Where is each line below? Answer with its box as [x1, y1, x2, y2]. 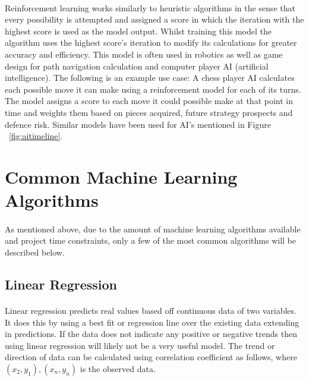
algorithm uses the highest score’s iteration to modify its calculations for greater [5, 36, 297, 49]
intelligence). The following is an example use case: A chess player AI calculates [5, 71, 295, 84]
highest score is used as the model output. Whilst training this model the [5, 24, 272, 37]
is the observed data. [80, 363, 156, 374]
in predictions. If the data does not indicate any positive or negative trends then [5, 328, 298, 340]
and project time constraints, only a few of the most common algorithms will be [5, 234, 297, 247]
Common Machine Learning [5, 164, 238, 188]
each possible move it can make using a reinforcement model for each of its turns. [5, 83, 301, 95]
